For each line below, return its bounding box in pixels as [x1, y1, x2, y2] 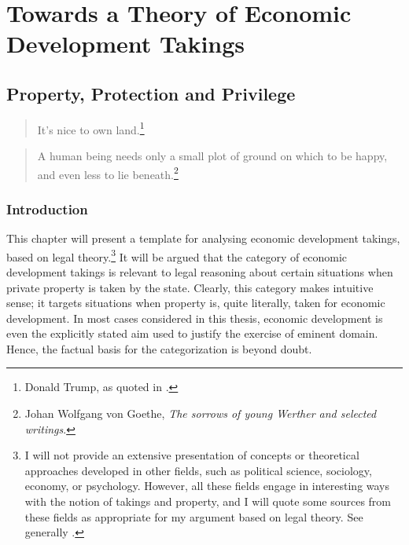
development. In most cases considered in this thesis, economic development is [6, 309, 383, 326]
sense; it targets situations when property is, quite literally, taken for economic [6, 294, 385, 311]
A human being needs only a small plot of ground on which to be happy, [37, 148, 388, 164]
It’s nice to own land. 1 [37, 119, 145, 137]
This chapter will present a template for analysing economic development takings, [6, 230, 400, 247]
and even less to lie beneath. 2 [37, 163, 179, 182]
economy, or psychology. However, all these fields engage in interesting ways [24, 477, 390, 494]
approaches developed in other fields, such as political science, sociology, [24, 462, 372, 478]
